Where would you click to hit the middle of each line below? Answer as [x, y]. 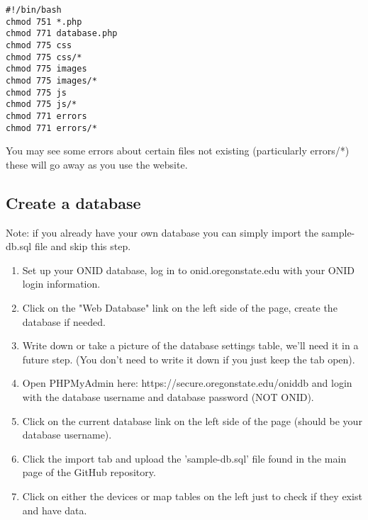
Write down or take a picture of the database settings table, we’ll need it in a [190, 345]
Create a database [73, 202]
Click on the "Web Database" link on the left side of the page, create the [180, 307]
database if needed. [64, 321]
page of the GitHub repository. [89, 472]
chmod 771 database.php [62, 34]
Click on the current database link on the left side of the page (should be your [192, 420]
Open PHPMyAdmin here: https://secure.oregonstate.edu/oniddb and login [187, 383]
